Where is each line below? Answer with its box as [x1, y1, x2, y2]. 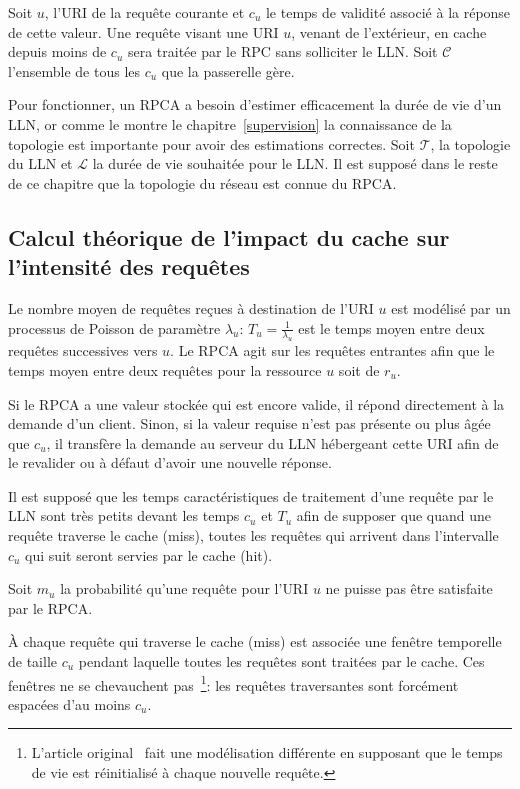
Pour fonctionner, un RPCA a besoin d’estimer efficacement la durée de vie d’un [8, 94, 502, 115]
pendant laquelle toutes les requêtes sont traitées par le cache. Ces [78, 651, 485, 672]
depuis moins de [8, 41, 107, 62]
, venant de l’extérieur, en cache [291, 21, 487, 42]
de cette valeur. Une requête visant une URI [8, 21, 279, 42]
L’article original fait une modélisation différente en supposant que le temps [31, 742, 503, 763]
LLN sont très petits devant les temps [8, 505, 240, 526]
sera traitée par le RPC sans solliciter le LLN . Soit [127, 41, 438, 62]
